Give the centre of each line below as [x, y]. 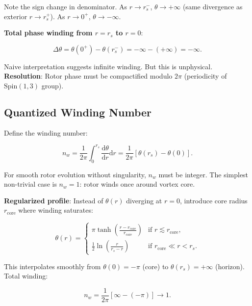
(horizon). [230, 266]
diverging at [144, 200]
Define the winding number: [46, 132]
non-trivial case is [30, 184]
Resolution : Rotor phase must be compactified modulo [88, 76]
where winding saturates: [56, 210]
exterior [16, 16]
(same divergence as [213, 6]
